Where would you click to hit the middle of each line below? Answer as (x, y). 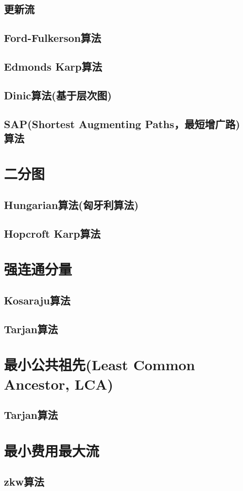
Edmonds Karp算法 (53, 66)
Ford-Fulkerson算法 (53, 38)
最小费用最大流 (52, 450)
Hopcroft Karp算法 (52, 233)
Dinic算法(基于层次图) (58, 95)
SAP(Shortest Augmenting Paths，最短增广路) (122, 123)
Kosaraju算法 (37, 300)
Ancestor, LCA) (59, 384)
